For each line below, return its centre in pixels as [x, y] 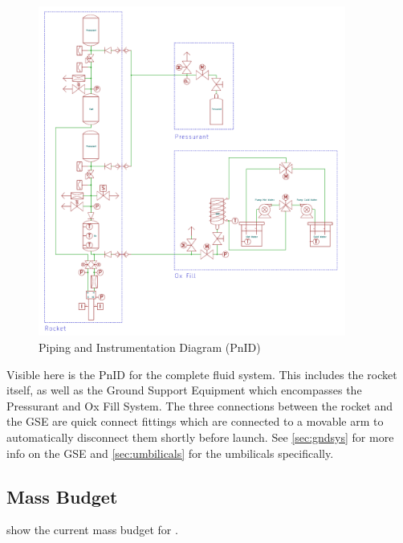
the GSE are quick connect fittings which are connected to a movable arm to [195, 421]
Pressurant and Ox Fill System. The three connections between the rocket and [200, 405]
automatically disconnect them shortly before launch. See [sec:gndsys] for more [200, 437]
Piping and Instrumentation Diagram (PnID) [150, 347]
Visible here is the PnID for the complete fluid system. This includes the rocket [202, 374]
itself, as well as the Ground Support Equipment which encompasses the [184, 390]
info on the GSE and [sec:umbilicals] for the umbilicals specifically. [170, 453]
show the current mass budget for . [92, 530]
